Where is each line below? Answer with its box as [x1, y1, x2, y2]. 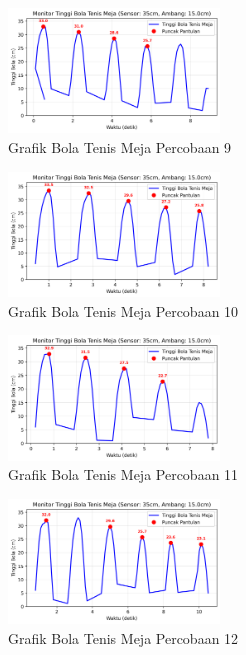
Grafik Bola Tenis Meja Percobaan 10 [8, 300, 239, 321]
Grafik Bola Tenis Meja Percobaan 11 [8, 464, 239, 485]
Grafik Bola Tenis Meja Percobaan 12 [8, 627, 239, 648]
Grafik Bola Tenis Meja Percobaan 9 [8, 137, 232, 158]
